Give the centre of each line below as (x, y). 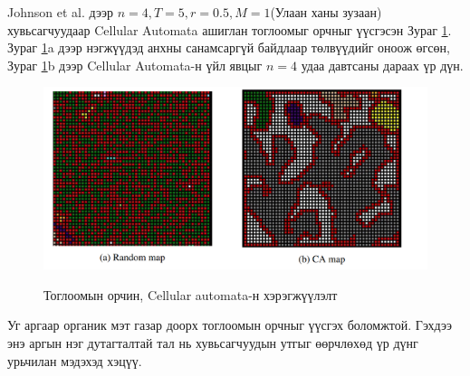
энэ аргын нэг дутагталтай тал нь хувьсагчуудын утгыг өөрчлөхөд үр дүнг (213, 343)
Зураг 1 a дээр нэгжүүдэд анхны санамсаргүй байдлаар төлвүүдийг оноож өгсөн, (229, 47)
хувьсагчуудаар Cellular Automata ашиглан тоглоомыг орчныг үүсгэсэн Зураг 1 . (230, 29)
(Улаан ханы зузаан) (326, 12)
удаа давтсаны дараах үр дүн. (382, 65)
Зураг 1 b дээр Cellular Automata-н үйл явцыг (135, 65)
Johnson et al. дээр (60, 12)
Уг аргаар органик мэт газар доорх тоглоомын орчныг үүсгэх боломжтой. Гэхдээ (230, 325)
